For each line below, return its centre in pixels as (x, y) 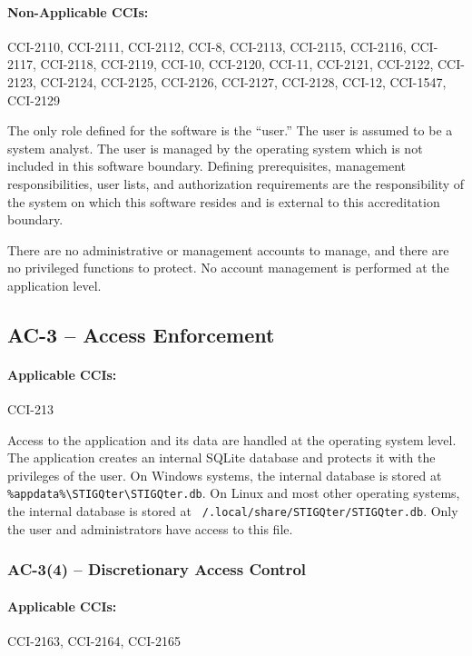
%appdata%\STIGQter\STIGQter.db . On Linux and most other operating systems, (234, 493)
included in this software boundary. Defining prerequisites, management (206, 166)
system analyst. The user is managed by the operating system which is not (215, 148)
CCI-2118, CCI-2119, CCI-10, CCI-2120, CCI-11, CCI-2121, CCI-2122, (237, 64)
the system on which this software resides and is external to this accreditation (224, 201)
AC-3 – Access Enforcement (141, 334)
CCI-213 (30, 409)
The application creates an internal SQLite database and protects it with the (221, 457)
